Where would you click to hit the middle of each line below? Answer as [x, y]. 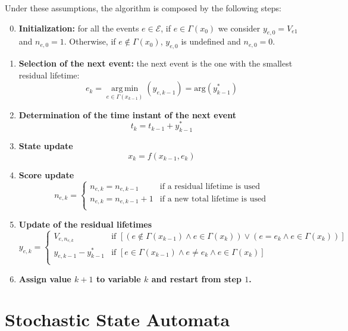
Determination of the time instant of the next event [127, 114]
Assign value [45, 278]
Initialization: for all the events [79, 28]
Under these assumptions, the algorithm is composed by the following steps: [143, 8]
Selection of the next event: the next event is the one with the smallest [156, 63]
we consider [239, 28]
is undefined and [211, 41]
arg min [125, 89]
